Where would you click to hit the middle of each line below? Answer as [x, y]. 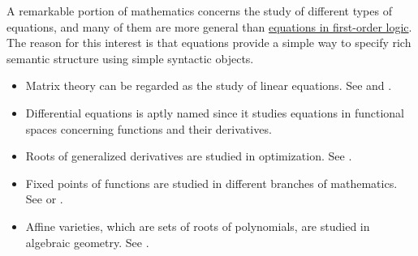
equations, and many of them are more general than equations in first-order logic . [209, 26]
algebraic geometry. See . [87, 242]
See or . [44, 199]
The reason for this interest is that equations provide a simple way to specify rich [209, 43]
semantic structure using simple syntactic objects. [130, 58]
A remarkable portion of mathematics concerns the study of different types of [199, 11]
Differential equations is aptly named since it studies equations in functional [215, 112]
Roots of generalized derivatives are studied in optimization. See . [189, 156]
